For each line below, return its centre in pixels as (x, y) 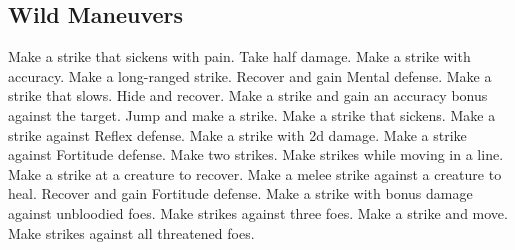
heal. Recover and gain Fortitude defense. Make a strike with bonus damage (240, 193)
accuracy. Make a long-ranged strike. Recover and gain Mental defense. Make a (250, 75)
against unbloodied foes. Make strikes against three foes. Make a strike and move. (258, 212)
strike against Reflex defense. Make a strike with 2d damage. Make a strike (237, 134)
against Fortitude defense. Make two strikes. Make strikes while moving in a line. (256, 154)
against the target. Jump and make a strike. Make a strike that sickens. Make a (252, 114)
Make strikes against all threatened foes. (131, 232)
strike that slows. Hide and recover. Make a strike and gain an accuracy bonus (248, 95)
